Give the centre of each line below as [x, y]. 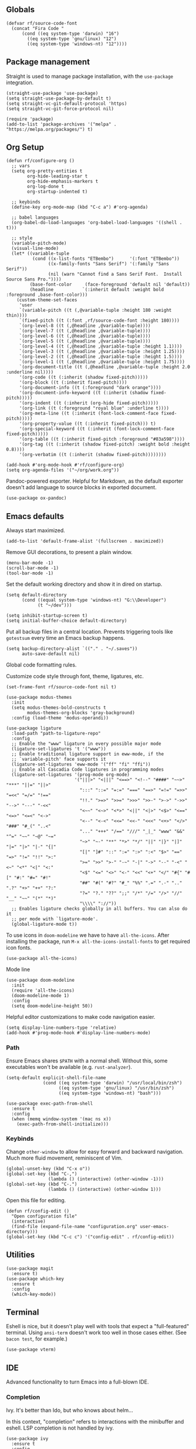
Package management [48, 62]
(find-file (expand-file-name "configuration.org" [75, 1226]
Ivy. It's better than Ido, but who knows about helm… [70, 1410]
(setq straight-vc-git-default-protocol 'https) [67, 103]
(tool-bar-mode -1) [30, 573]
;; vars [21, 166]
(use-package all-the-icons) [42, 959]
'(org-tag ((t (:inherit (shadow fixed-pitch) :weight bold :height [105, 444]
